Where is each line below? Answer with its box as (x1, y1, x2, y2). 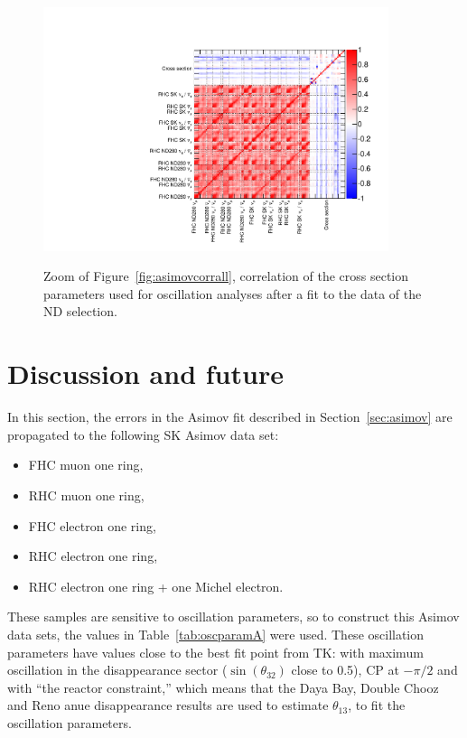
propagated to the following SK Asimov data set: (7, 425, 279, 444)
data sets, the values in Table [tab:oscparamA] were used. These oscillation (7, 624, 425, 643)
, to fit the (348, 696, 406, 715)
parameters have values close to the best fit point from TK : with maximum (7, 642, 424, 661)
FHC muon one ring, (28, 455, 144, 474)
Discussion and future (7, 355, 284, 392)
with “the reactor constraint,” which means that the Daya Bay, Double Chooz (7, 677, 439, 696)
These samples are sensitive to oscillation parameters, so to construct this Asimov (7, 607, 460, 626)
